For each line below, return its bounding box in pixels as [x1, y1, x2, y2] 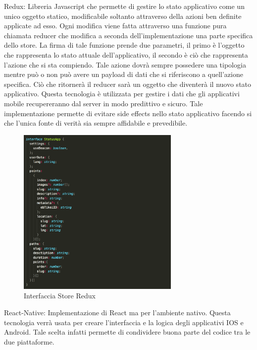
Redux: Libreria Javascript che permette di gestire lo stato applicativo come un [4, 1, 245, 11]
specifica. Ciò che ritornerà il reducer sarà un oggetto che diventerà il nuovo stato [4, 78, 252, 89]
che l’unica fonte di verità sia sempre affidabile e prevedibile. [4, 118, 188, 128]
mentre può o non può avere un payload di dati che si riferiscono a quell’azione [4, 69, 243, 79]
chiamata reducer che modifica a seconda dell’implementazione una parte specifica [4, 30, 253, 40]
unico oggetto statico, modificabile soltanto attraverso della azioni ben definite [4, 10, 242, 21]
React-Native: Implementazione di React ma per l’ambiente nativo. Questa [4, 307, 231, 318]
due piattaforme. [4, 336, 54, 347]
